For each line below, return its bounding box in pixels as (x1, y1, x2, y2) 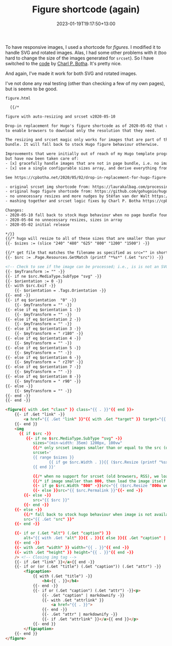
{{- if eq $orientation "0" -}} (5, 298, 77, 303)
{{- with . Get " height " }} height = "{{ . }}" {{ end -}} (14, 549, 134, 555)
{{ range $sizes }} (32, 455, 74, 460)
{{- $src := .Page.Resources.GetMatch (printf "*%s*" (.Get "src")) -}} (5, 255, 164, 260)
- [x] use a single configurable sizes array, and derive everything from (5, 165, 168, 170)
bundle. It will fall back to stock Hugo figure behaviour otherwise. (5, 142, 159, 147)
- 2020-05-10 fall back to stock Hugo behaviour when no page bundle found (5, 212, 170, 218)
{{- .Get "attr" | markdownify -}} (41, 612, 118, 617)
